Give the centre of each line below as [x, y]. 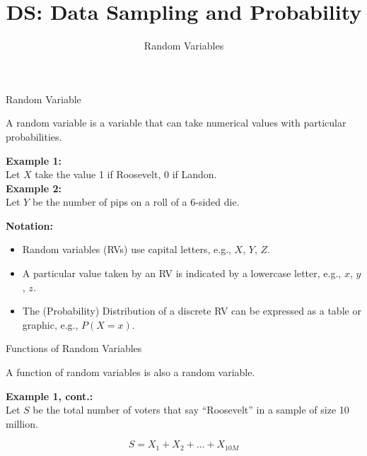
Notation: [29, 225]
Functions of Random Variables [74, 348]
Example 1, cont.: [49, 396]
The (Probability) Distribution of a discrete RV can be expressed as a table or [192, 311]
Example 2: [34, 188]
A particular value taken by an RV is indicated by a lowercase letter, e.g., [182, 273]
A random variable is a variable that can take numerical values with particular [176, 123]
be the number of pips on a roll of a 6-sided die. [136, 202]
